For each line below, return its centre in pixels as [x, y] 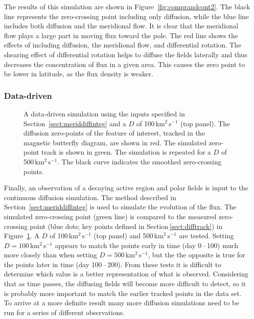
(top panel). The [205, 123]
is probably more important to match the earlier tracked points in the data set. [123, 293]
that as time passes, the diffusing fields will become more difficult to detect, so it [125, 284]
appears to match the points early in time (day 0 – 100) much [147, 245]
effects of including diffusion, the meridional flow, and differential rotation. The [123, 45]
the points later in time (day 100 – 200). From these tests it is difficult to [113, 264]
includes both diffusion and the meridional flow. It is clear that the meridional [121, 26]
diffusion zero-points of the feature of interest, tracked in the [114, 133]
